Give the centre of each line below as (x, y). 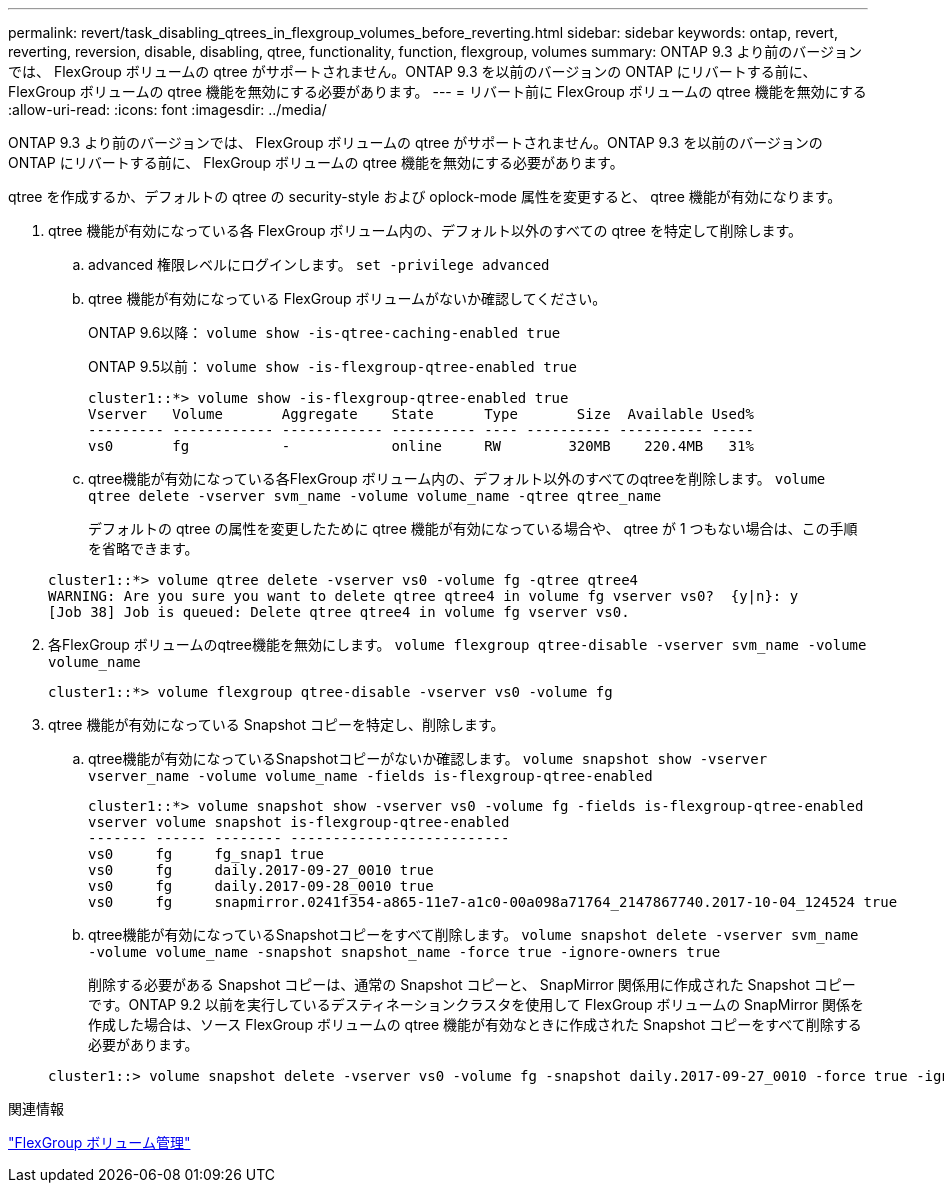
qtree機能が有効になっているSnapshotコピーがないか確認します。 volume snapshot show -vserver (428, 758)
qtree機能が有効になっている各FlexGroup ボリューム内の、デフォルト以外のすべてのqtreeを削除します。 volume (457, 478)
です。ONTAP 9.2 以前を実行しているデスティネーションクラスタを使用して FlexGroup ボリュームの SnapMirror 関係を (476, 1004)
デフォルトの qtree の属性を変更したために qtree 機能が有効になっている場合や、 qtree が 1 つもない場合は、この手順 (473, 528)
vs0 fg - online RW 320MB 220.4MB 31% (421, 446)
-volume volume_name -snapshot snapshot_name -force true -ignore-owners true (404, 952)
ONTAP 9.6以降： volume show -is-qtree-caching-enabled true (324, 332)
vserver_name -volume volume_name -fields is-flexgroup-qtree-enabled (370, 776)
